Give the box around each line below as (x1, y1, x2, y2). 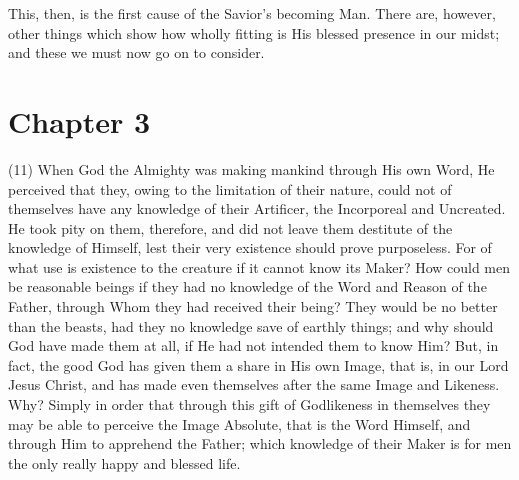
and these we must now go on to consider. (8, 42, 265, 63)
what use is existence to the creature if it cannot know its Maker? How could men (8, 256, 511, 277)
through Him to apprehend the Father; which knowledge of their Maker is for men (8, 433, 512, 454)
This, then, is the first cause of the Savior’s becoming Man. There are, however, (8, 3, 496, 23)
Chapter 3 (8, 100, 151, 141)
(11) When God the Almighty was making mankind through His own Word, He (8, 158, 495, 179)
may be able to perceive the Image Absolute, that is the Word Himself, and (8, 413, 471, 434)
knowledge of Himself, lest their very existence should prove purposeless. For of (8, 237, 492, 258)
